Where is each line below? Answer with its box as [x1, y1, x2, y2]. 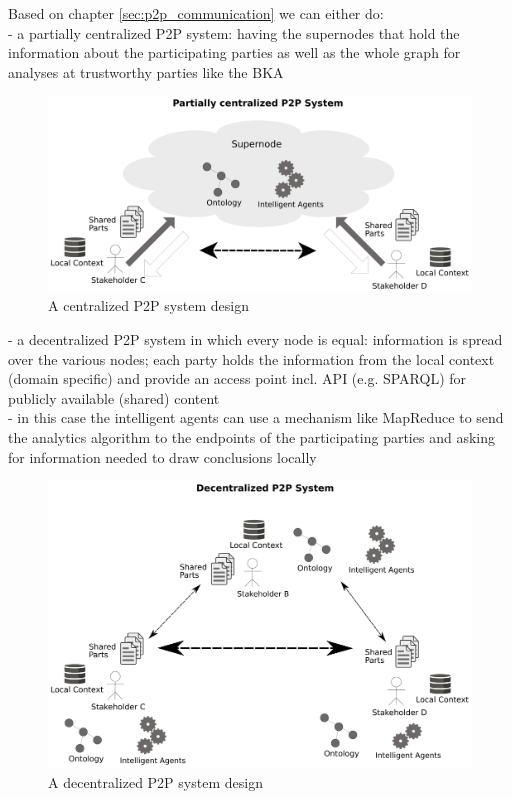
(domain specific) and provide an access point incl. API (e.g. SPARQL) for [8, 368, 467, 389]
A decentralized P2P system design [48, 771, 263, 792]
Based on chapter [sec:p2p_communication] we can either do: [8, 3, 384, 23]
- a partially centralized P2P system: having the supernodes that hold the [8, 22, 460, 43]
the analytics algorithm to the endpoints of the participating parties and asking [8, 426, 495, 447]
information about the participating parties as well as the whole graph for [8, 42, 461, 63]
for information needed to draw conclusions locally [8, 446, 317, 467]
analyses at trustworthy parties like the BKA [8, 61, 284, 82]
